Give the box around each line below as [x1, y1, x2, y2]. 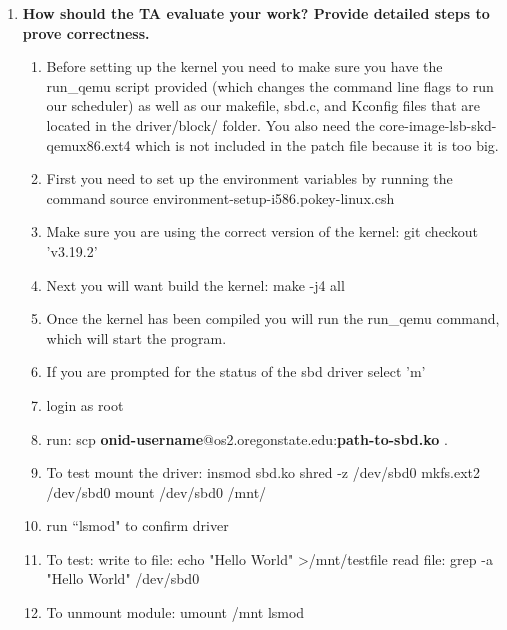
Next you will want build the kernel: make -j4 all [46, 274, 345, 295]
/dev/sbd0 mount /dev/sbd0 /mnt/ [46, 481, 267, 502]
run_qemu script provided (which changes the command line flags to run [46, 75, 494, 96]
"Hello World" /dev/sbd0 [46, 568, 200, 589]
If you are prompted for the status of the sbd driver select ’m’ [46, 361, 426, 382]
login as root [46, 394, 124, 415]
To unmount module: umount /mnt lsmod [46, 602, 305, 623]
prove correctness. [22, 22, 150, 43]
